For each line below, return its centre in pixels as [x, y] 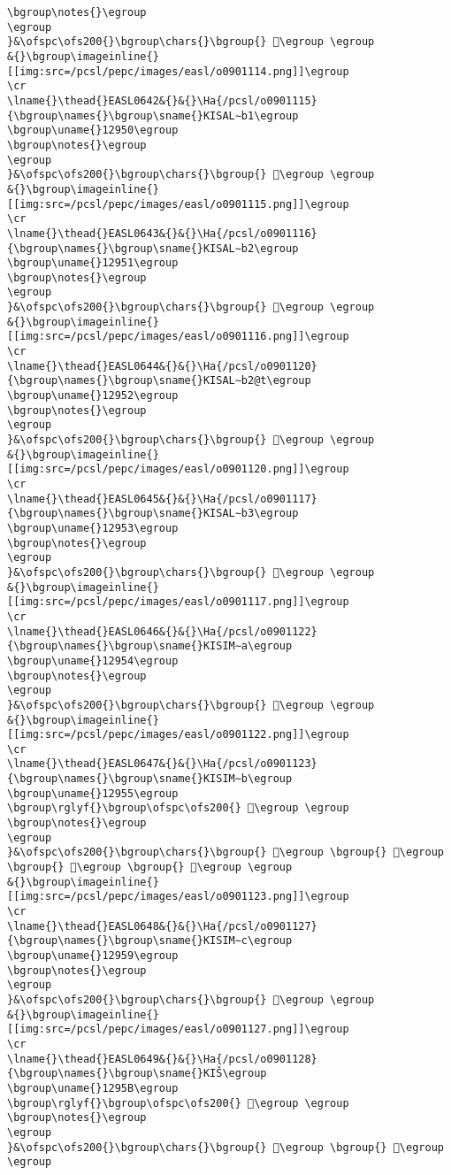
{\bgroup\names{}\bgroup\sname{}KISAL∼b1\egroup [153, 115]
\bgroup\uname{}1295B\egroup [93, 1088]
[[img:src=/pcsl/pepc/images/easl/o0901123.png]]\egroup [178, 897]
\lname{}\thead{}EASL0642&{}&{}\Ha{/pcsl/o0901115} [162, 100]
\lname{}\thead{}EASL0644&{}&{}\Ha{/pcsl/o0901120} [162, 366]
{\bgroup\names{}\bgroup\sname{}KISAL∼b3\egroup [153, 514]
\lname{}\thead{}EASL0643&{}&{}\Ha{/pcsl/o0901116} [162, 233]
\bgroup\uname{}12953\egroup [93, 528]
